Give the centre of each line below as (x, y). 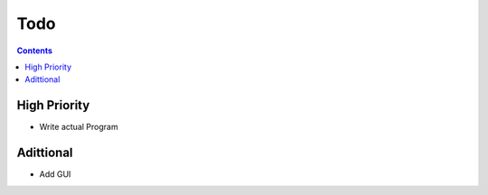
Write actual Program (79, 127)
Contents (35, 51)
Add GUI (55, 174)
